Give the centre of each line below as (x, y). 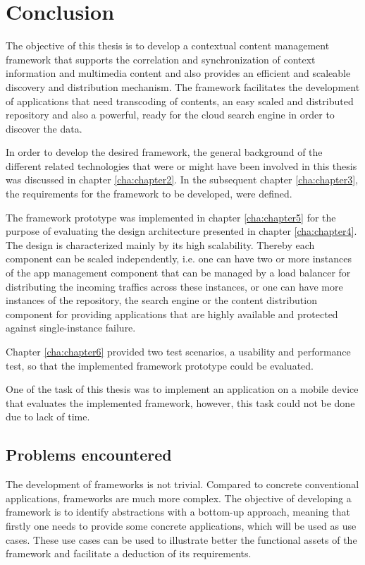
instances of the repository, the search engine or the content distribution (161, 300)
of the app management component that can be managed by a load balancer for (178, 273)
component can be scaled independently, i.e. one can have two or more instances (179, 259)
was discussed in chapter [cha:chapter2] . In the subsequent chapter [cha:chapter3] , (182, 180)
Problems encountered (89, 455)
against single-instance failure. (71, 328)
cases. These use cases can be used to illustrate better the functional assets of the (181, 539)
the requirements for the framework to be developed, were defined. (149, 194)
